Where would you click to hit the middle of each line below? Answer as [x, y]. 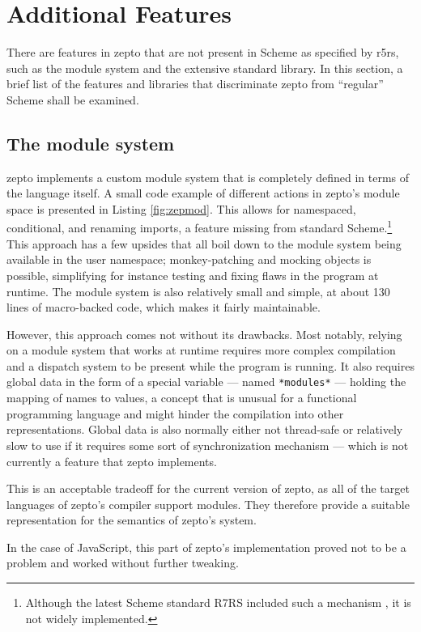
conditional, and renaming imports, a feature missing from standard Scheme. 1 [200, 227]
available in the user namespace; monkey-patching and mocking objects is [189, 259]
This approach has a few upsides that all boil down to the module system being [204, 243]
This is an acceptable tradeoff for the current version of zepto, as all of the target [208, 488]
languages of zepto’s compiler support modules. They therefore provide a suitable [208, 504]
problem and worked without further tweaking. [123, 563]
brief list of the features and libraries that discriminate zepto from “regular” [195, 84]
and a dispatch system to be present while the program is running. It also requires [210, 365]
